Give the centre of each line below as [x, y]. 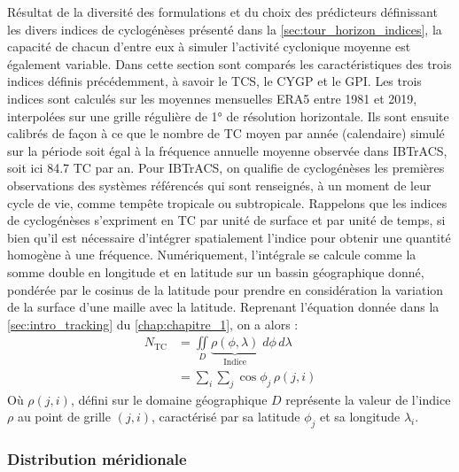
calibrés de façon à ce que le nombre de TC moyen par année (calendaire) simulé [226, 133]
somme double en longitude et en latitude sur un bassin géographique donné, [216, 271]
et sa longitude [360, 417]
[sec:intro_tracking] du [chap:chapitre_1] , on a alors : [153, 324]
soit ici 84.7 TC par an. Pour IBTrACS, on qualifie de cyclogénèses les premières [226, 168]
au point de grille [64, 417]
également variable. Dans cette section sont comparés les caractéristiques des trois [229, 63]
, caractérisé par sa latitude [226, 417]
